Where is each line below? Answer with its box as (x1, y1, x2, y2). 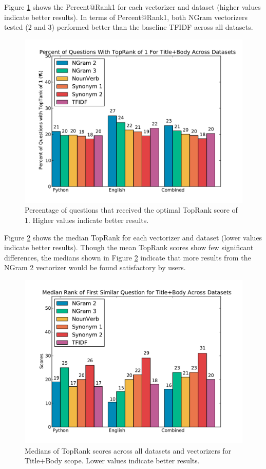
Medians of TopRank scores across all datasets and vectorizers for (25, 445, 231, 456)
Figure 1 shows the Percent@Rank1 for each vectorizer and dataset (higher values (4, 2, 261, 12)
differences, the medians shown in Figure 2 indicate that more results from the (4, 252, 251, 262)
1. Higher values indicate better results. (25, 214, 149, 225)
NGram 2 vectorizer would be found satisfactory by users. (4, 262, 186, 273)
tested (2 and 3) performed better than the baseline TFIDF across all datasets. (4, 22, 253, 32)
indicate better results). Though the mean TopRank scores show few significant (4, 242, 254, 253)
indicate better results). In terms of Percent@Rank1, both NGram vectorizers (4, 11, 248, 22)
